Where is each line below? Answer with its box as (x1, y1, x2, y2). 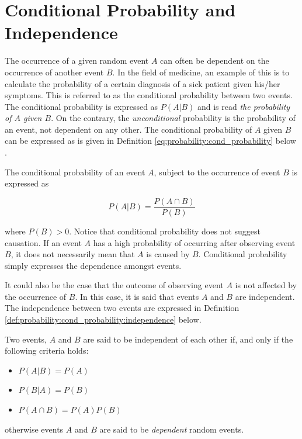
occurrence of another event (5, 65, 104, 78)
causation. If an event (5, 236, 82, 248)
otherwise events (5, 423, 64, 435)
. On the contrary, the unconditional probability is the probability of (51, 112, 296, 124)
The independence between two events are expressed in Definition (5, 302, 239, 314)
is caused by (146, 248, 190, 260)
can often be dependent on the (160, 54, 269, 67)
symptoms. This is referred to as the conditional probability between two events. (5, 89, 293, 101)
